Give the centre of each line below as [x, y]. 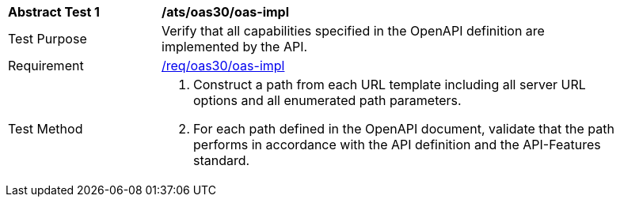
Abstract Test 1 [54, 12]
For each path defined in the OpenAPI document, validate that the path [404, 129]
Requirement [46, 66]
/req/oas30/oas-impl [223, 66]
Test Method [46, 129]
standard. [222, 160]
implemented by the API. [235, 47]
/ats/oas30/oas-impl [226, 12]
